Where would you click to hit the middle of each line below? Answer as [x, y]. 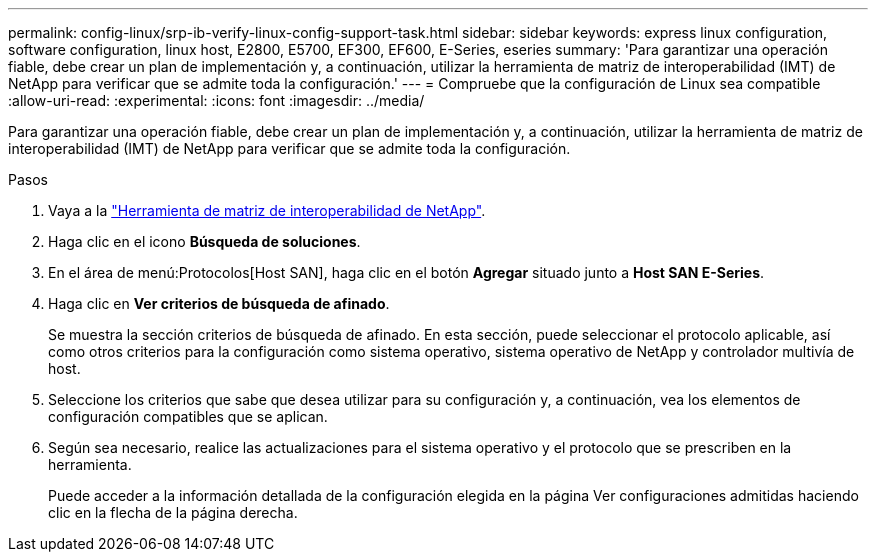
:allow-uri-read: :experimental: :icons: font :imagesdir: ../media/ [216, 100]
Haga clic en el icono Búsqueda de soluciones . [204, 241]
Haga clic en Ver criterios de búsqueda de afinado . [219, 303]
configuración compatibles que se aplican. [188, 416]
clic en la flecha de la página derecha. [173, 512]
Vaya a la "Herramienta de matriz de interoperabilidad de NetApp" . [267, 210]
